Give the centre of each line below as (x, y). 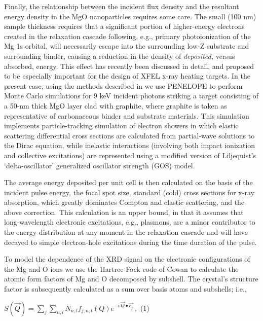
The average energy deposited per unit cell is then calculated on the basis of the (128, 182)
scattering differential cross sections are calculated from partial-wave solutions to (129, 135)
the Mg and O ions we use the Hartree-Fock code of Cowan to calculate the (121, 269)
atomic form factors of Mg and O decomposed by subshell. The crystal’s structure (131, 279)
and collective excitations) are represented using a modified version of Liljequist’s (130, 155)
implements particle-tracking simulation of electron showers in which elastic (121, 126)
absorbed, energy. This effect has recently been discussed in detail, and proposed (129, 66)
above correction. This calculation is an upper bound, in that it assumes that (124, 212)
